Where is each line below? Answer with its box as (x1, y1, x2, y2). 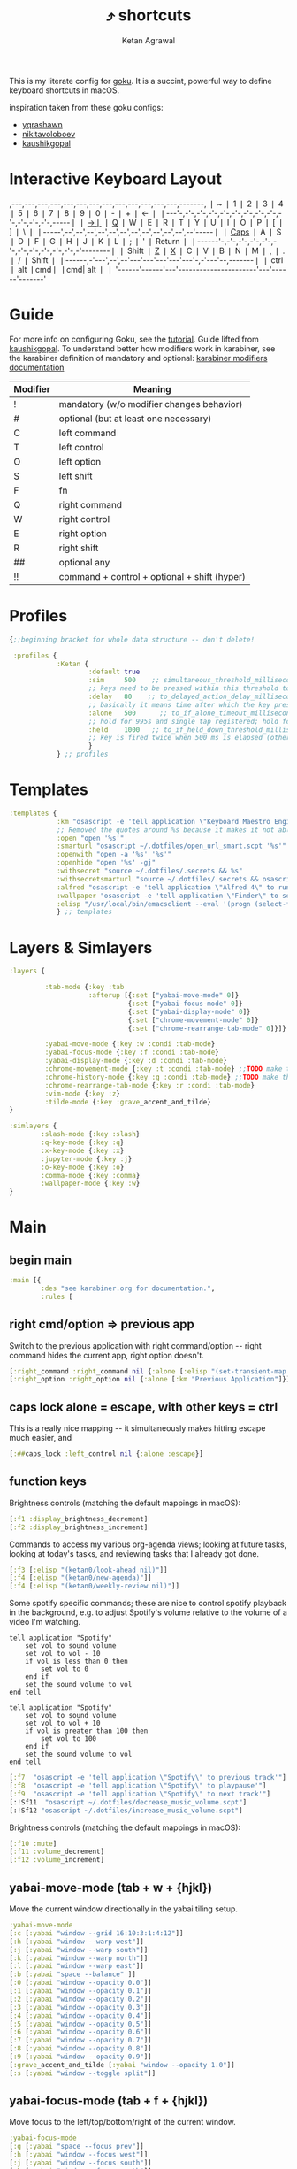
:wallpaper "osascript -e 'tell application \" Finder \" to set (56, 891, 294, 900)
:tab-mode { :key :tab (44, 983, 125, 992)
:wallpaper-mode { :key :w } (41, 1179, 141, 1188)
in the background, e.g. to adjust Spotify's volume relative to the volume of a (9, 1607, 287, 1618)
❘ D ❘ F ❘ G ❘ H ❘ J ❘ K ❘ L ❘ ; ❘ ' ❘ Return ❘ (9, 235, 189, 246)
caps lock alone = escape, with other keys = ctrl (9, 1399, 278, 1414)
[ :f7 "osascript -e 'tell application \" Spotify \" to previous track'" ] (9, 1773, 287, 1782)
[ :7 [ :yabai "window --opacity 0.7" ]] (9, 2036, 152, 2045)
